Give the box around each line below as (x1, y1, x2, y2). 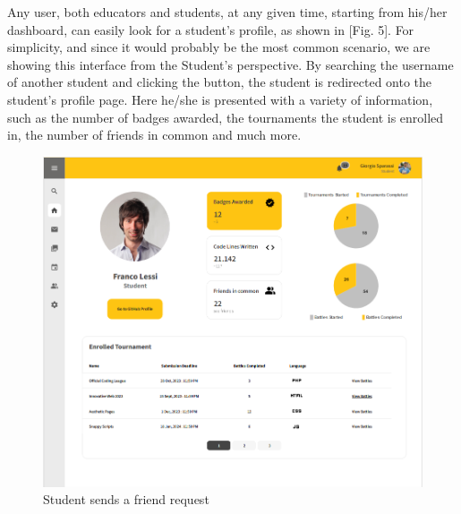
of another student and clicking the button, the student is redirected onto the (7, 73, 432, 91)
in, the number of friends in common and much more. (7, 125, 302, 144)
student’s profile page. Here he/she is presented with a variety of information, (7, 90, 433, 108)
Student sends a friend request (43, 490, 209, 509)
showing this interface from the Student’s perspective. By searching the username (7, 55, 454, 73)
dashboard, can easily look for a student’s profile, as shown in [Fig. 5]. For (7, 20, 414, 39)
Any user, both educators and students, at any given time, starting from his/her (7, 3, 448, 21)
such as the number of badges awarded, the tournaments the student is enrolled (7, 107, 444, 126)
